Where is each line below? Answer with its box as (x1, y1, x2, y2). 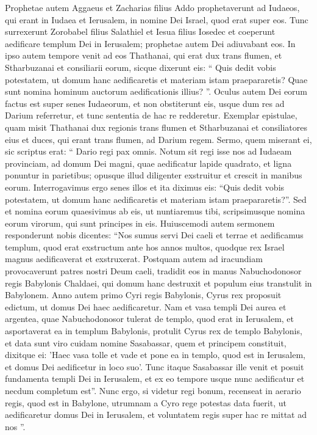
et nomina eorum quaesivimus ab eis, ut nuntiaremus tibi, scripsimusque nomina (5, 205, 305, 217)
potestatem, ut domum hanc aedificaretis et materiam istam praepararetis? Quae (5, 73, 308, 86)
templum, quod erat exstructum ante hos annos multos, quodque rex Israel (5, 240, 285, 253)
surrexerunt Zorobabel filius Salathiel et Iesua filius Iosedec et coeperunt (5, 25, 276, 38)
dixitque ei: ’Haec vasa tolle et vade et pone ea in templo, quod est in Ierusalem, (5, 348, 305, 361)
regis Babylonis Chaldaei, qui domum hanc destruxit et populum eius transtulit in (5, 276, 312, 289)
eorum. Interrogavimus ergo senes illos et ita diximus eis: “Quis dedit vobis (5, 180, 285, 193)
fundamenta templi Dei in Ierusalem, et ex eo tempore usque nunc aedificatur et (5, 372, 305, 385)
